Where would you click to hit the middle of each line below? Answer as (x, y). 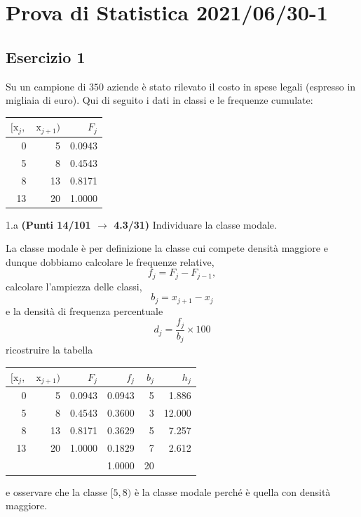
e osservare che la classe (56, 491)
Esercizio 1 (46, 56)
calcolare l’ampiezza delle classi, (74, 286)
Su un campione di (46, 86)
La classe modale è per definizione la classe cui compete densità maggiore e (167, 248)
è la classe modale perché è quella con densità (232, 491)
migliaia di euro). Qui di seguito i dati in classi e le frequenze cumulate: (159, 100)
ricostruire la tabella (49, 350)
